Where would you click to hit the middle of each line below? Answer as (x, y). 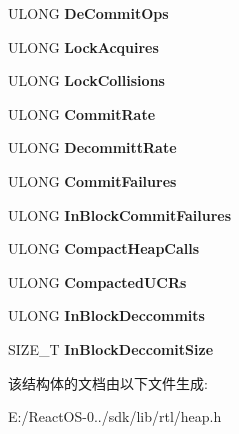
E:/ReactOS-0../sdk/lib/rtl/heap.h (115, 416)
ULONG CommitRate (82, 113)
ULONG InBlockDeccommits (106, 315)
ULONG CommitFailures (92, 180)
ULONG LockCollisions (86, 80)
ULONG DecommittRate (92, 147)
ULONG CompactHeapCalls (104, 248)
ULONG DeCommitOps (88, 13)
